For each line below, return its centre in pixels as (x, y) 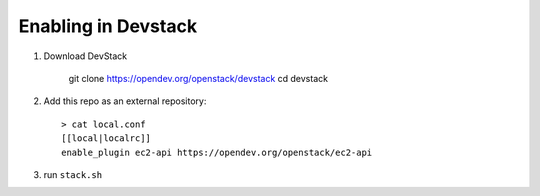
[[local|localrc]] (106, 138)
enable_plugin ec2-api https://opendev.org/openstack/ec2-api (217, 152)
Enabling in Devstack (108, 26)
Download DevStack (85, 56)
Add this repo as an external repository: (125, 101)
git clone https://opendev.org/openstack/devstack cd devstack (198, 78)
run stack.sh (73, 174)
